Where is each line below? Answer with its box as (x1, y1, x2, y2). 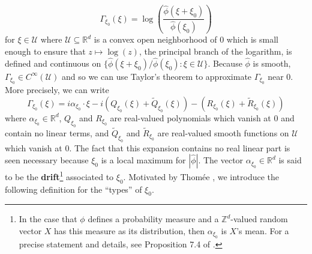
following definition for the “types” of (5, 183, 142, 195)
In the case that (19, 213, 77, 225)
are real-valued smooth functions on (157, 126, 289, 139)
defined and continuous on (5, 56, 101, 69)
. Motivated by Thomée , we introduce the (123, 170, 280, 183)
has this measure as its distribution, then (54, 224, 205, 237)
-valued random (230, 213, 288, 225)
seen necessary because (5, 154, 89, 166)
